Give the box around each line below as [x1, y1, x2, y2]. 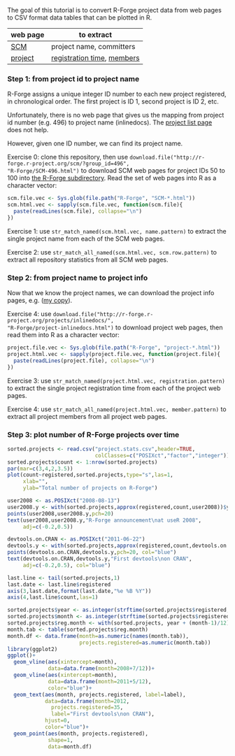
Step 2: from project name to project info [7, 273, 148, 283]
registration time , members [51, 53, 140, 62]
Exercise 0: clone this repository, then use [7, 153, 128, 162]
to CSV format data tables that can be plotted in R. [7, 13, 152, 22]
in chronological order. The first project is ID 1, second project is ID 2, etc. [7, 97, 219, 106]
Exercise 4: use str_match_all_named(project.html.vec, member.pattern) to [7, 405, 227, 413]
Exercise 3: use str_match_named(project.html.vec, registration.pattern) [7, 376, 225, 385]
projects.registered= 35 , [51, 704, 124, 711]
